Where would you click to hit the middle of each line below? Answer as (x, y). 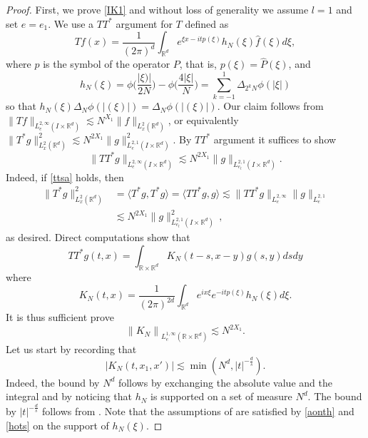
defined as (207, 23)
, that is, (198, 64)
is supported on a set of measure (221, 396)
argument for (144, 23)
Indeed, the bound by (53, 382)
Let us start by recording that (71, 349)
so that (21, 106)
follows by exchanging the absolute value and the (225, 382)
